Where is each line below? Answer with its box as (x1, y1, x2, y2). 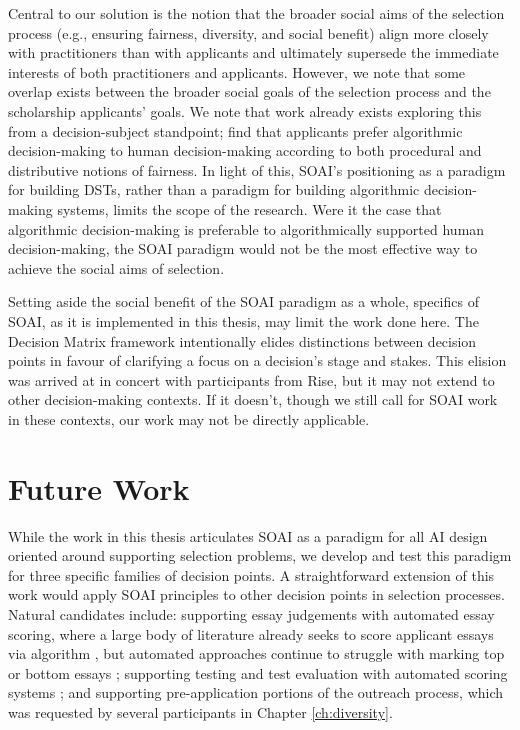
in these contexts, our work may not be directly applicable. (8, 408, 370, 429)
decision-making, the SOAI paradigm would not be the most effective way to (8, 238, 478, 259)
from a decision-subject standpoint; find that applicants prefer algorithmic (8, 120, 463, 141)
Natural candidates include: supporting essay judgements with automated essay (8, 603, 495, 624)
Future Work (8, 467, 190, 508)
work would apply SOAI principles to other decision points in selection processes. (8, 584, 505, 605)
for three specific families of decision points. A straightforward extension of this (8, 564, 495, 585)
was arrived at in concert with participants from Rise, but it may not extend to (8, 369, 495, 390)
